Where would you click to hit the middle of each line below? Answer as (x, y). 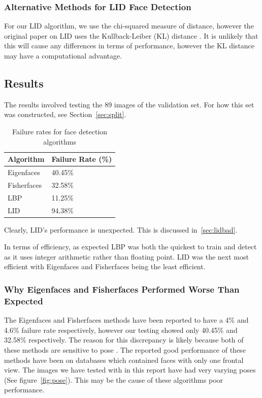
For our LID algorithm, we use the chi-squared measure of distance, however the (129, 26)
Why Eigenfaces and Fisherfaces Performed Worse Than (122, 289)
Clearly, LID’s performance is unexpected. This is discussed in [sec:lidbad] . (121, 229)
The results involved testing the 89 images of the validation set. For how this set (129, 104)
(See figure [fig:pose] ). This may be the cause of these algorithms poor (114, 379)
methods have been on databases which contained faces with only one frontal (124, 360)
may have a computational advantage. (63, 55)
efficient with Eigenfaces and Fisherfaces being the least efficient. (105, 266)
